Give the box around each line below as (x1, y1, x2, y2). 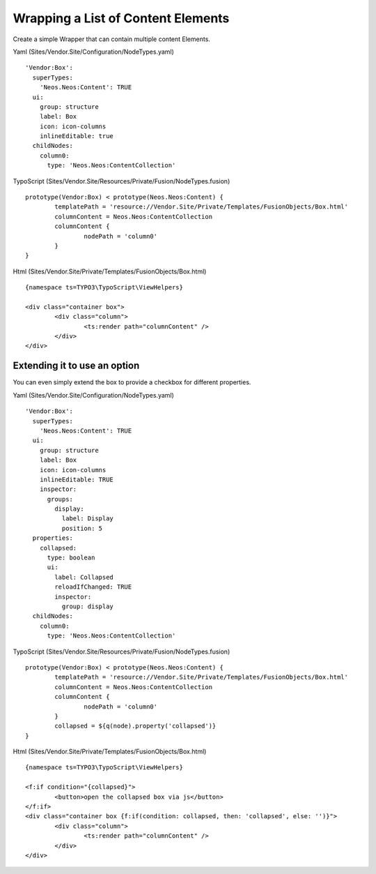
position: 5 (61, 524, 103, 532)
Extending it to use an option (13, 360, 140, 372)
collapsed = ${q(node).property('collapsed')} (54, 722, 217, 730)
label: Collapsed (54, 573, 114, 581)
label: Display (61, 515, 114, 522)
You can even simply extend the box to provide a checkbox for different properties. (13, 378, 251, 386)
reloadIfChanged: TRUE (54, 583, 132, 591)
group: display (61, 602, 114, 610)
